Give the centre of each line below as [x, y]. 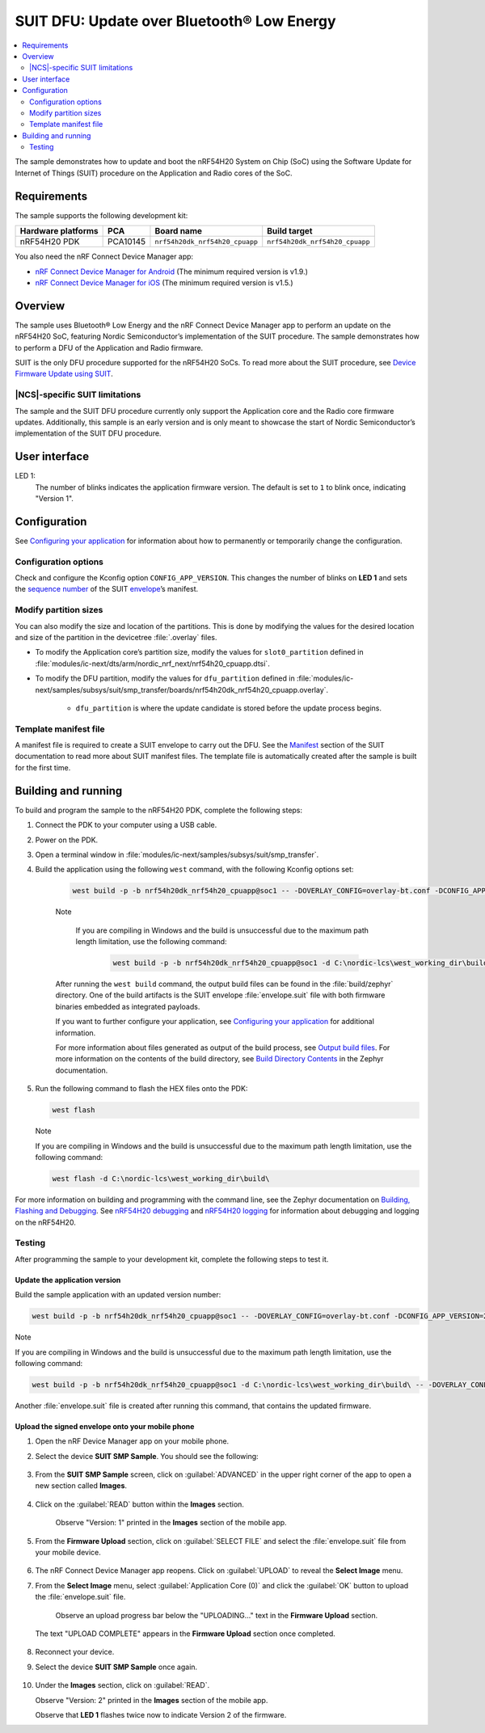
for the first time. [43, 767]
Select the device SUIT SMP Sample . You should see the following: [147, 1456]
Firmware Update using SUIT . [64, 374]
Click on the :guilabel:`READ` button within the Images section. [139, 1504]
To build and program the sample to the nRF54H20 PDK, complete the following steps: [159, 810]
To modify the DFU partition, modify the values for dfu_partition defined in [165, 678]
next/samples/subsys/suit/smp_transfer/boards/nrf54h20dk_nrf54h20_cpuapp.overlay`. [182, 689]
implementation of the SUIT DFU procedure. [88, 433]
